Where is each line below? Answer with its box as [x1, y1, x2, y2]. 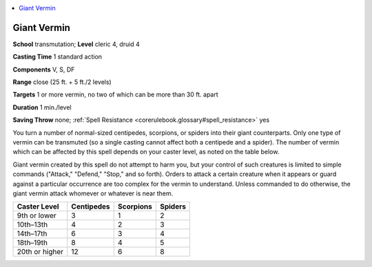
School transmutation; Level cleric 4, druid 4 [12, 40, 141, 48]
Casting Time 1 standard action [12, 52, 103, 61]
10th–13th [17, 220, 48, 230]
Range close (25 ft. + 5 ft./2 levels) [12, 78, 112, 86]
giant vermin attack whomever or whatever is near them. [12, 189, 174, 197]
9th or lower [17, 211, 56, 220]
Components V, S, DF [12, 65, 75, 74]
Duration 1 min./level [12, 103, 72, 111]
